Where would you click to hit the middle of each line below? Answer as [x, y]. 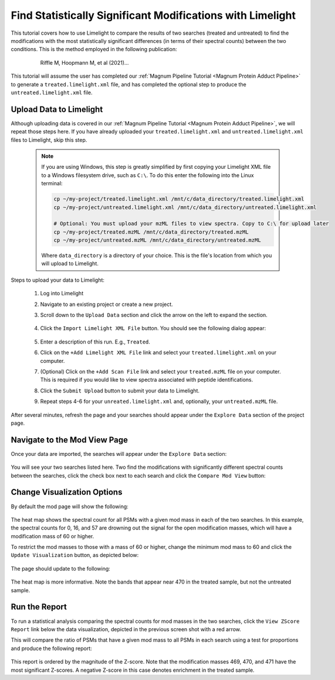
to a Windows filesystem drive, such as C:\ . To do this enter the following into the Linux [148, 175]
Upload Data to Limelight [57, 109]
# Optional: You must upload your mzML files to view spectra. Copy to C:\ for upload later [191, 224]
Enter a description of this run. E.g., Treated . [95, 342]
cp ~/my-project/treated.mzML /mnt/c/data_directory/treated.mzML [151, 232]
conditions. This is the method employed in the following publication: [94, 49]
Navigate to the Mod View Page [70, 440]
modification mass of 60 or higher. [53, 536]
